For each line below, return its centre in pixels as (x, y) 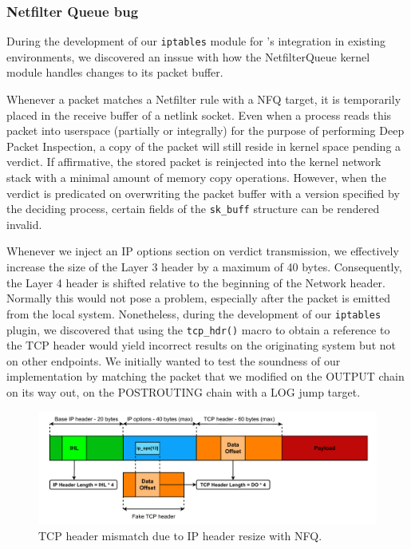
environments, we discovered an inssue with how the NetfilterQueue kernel (188, 56)
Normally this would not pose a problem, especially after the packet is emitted (199, 298)
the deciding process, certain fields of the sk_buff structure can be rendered (193, 209)
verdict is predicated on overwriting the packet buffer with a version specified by (203, 193)
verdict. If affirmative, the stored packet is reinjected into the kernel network (194, 162)
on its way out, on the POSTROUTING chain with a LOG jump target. (184, 391)
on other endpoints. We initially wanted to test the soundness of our (174, 360)
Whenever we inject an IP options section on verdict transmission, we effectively (203, 251)
